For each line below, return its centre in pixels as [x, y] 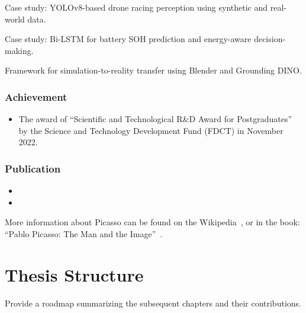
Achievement [36, 96]
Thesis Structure [74, 274]
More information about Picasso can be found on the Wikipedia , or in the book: [152, 222]
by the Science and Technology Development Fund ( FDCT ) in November [151, 130]
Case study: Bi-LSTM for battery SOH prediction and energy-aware [128, 39]
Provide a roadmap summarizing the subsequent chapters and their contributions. [153, 303]
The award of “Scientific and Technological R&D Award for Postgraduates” [155, 119]
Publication [33, 168]
